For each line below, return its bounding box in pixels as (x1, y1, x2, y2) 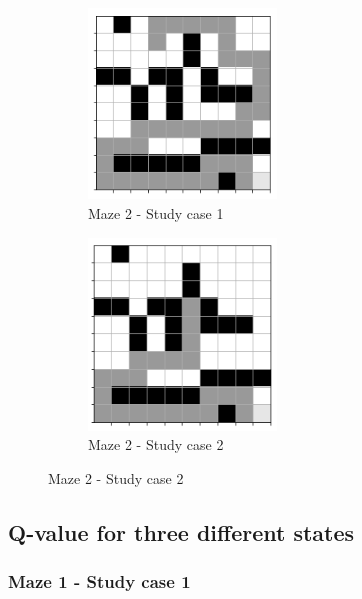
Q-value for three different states (8, 516, 355, 547)
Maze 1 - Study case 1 (8, 569, 191, 594)
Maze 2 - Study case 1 (88, 202, 224, 223)
